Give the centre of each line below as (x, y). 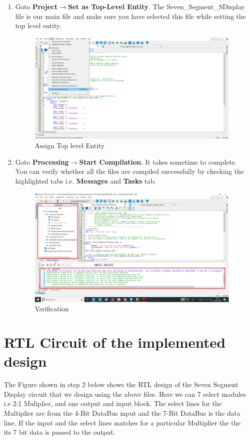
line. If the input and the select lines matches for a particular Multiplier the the (122, 422)
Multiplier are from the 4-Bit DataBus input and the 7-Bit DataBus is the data (122, 413)
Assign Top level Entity (70, 145)
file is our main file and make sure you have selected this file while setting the (131, 16)
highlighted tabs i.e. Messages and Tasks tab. (86, 181)
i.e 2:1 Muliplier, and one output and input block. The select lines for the (113, 403)
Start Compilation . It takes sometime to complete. (158, 161)
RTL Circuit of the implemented (115, 342)
